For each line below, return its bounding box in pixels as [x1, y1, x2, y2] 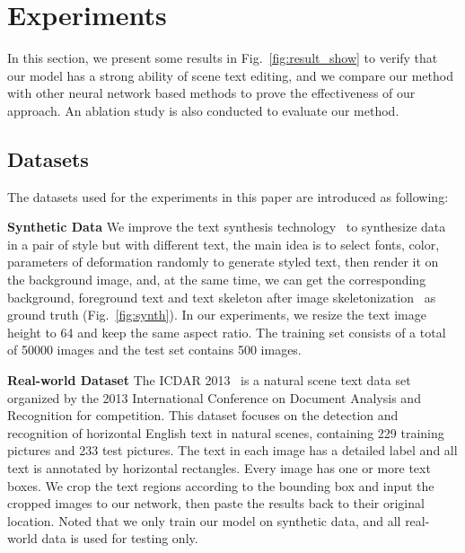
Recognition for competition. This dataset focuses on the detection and [7, 406, 399, 425]
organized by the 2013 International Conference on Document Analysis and [7, 388, 421, 407]
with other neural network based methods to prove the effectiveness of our [7, 83, 416, 102]
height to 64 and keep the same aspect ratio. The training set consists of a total [7, 322, 446, 341]
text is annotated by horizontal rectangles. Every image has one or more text [7, 459, 431, 478]
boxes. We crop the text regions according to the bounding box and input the [7, 476, 434, 495]
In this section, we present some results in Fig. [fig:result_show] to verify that [7, 48, 438, 67]
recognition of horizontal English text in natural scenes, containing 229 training [7, 423, 444, 442]
